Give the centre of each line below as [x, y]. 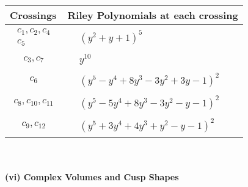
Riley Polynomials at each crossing [153, 15]
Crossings [33, 15]
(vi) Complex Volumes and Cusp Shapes [92, 177]
